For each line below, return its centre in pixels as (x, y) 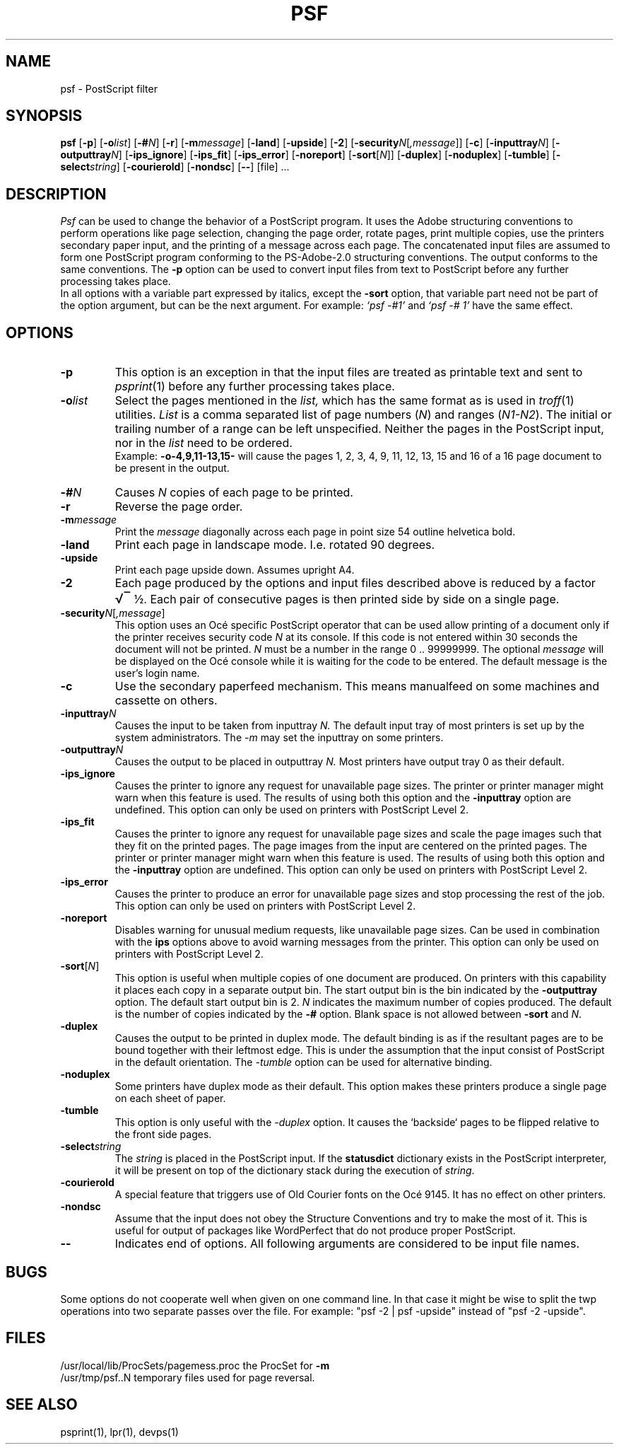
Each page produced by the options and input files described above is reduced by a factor (355, 583)
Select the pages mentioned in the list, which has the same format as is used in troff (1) (344, 401)
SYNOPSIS (44, 116)
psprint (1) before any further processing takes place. (255, 387)
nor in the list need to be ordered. (204, 443)
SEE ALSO (42, 1405)
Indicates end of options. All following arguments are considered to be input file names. (347, 1244)
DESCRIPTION (56, 194)
